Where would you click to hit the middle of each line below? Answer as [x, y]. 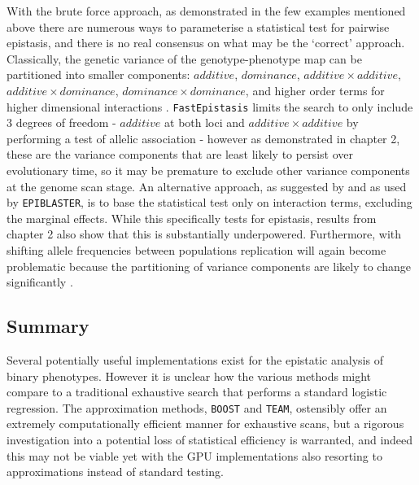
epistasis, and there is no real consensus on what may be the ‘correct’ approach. [206, 43]
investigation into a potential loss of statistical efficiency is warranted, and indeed [210, 440]
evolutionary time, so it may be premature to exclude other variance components [208, 170]
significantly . [40, 282]
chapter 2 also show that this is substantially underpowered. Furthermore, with [204, 234]
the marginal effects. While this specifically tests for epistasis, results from [192, 218]
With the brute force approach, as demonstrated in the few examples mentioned [206, 11]
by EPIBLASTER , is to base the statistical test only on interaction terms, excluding [209, 202]
